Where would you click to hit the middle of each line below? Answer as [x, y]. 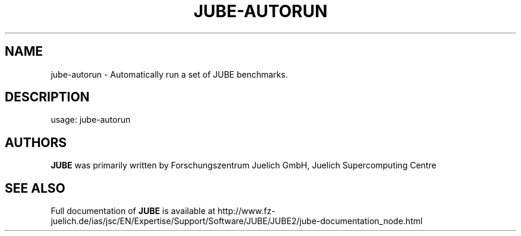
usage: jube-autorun [91, 120]
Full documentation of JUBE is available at [133, 211]
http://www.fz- [246, 211]
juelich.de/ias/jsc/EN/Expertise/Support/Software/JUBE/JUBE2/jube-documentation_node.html [237, 221]
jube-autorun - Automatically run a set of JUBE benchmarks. [169, 74]
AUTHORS [36, 142]
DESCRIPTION [47, 97]
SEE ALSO [35, 188]
